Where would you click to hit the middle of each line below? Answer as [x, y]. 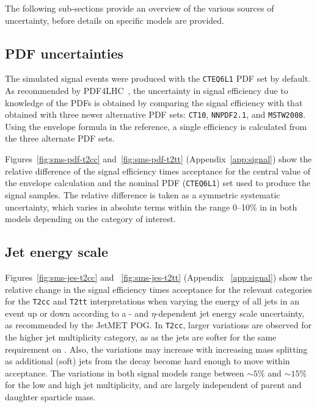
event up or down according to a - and [77, 313]
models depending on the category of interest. [90, 219]
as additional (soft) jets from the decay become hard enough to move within [148, 361]
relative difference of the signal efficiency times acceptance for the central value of [158, 171]
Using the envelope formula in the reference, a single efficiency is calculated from [156, 126]
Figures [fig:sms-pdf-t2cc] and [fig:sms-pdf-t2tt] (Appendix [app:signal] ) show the [158, 159]
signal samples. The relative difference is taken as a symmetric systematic [143, 194]
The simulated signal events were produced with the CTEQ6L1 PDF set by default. [158, 78]
